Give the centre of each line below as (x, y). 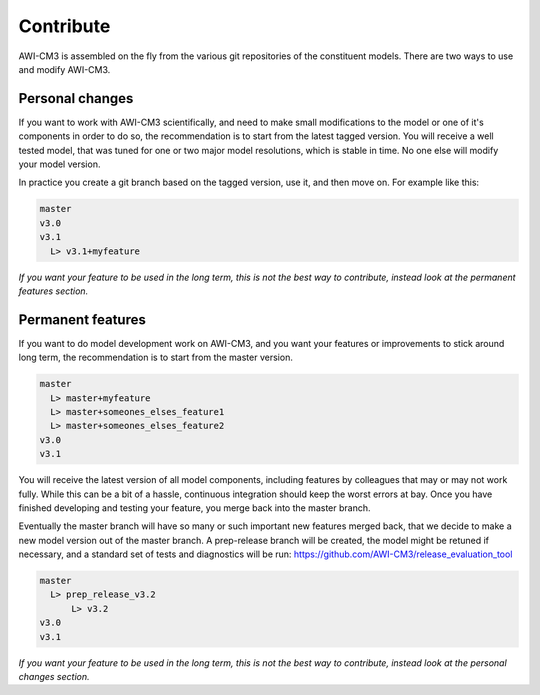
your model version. (59, 164)
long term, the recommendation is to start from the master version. (156, 357)
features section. (53, 291)
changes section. (54, 677)
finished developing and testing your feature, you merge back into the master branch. (194, 507)
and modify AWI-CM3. (64, 69)
